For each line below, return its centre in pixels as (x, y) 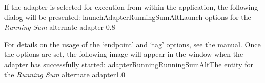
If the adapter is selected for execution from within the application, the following (131, 7)
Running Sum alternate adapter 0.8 (60, 27)
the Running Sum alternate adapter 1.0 (65, 74)
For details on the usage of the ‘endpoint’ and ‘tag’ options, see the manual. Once (132, 44)
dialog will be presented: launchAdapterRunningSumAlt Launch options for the (128, 17)
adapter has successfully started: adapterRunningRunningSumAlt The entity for (129, 64)
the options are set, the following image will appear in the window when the (124, 54)
